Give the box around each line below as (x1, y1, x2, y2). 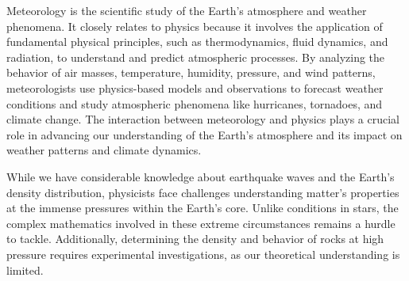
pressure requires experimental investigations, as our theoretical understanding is (6, 245, 400, 262)
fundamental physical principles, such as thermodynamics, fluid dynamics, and (6, 33, 388, 50)
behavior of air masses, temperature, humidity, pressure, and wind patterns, (6, 64, 376, 81)
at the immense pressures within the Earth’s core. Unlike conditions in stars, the (6, 199, 399, 216)
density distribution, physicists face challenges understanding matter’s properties (6, 184, 399, 200)
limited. (6, 261, 44, 278)
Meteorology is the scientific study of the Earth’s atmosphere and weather (6, 2, 367, 18)
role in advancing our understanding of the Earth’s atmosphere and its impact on (6, 126, 403, 142)
